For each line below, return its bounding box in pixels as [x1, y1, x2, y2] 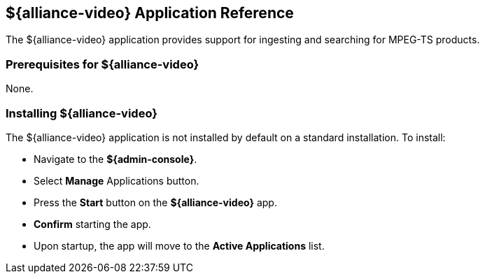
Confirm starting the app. [34, 217, 151, 230]
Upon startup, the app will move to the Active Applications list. [34, 239, 325, 252]
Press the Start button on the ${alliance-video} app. [34, 196, 277, 208]
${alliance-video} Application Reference [6, 4, 294, 22]
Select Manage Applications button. [34, 174, 199, 187]
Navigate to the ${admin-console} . [34, 152, 197, 165]
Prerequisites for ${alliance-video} [6, 57, 199, 71]
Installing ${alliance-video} [6, 106, 157, 120]
